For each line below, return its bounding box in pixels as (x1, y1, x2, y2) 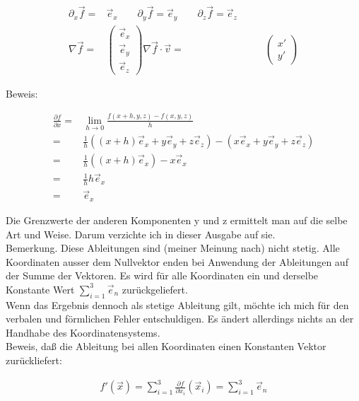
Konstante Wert (6, 281, 75, 296)
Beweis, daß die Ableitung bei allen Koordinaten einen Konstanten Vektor (6, 339, 326, 354)
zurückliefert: (6, 353, 62, 368)
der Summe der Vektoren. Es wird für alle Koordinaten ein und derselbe (6, 268, 319, 283)
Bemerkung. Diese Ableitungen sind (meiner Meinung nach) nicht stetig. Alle (6, 240, 340, 255)
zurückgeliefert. (122, 281, 188, 296)
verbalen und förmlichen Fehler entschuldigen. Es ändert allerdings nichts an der (6, 311, 354, 326)
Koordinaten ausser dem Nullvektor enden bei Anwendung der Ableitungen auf (6, 254, 348, 269)
